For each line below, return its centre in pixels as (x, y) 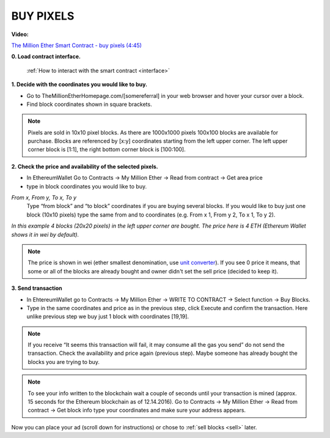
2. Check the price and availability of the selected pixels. (85, 166)
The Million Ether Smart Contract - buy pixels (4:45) (76, 45)
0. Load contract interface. (46, 57)
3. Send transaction (37, 288)
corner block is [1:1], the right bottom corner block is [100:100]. (107, 149)
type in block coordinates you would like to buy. (86, 186)
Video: (20, 34)
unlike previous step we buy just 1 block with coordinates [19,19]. (108, 317)
